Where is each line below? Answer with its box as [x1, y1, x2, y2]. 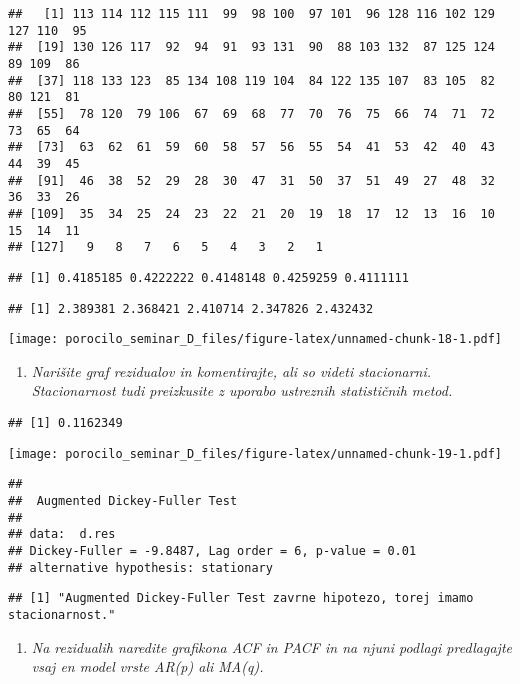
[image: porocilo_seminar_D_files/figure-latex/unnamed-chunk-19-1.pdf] [8, 446, 502, 461]
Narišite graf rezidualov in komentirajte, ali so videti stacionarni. [31, 360, 432, 381]
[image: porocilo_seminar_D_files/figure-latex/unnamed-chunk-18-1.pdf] [8, 332, 502, 347]
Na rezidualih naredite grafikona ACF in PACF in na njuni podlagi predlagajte [31, 636, 512, 657]
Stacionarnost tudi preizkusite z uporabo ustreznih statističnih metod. [31, 380, 453, 401]
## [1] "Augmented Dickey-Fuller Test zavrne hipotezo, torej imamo [8, 591, 474, 606]
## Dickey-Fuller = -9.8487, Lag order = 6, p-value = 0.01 [8, 543, 417, 558]
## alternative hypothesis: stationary [8, 560, 273, 575]
